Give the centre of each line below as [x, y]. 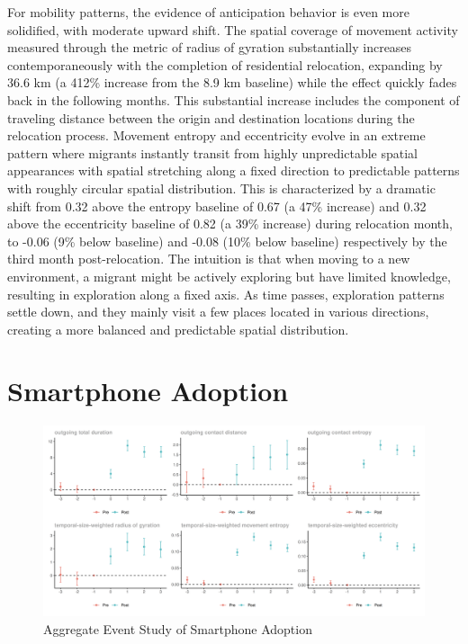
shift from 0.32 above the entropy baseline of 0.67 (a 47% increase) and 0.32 [217, 206]
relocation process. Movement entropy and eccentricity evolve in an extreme [216, 135]
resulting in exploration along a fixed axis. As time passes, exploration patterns [226, 294]
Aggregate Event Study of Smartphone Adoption [178, 629]
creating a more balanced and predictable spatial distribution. [178, 329]
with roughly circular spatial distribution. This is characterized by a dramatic [221, 188]
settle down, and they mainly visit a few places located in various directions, [218, 312]
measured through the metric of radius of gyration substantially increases [210, 47]
